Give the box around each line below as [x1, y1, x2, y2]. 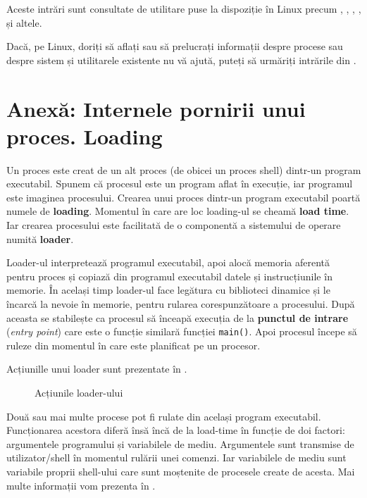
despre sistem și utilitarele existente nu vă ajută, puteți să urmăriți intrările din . [6, 52, 356, 67]
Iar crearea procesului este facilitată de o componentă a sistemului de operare [6, 218, 341, 232]
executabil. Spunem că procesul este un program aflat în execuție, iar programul [6, 176, 353, 191]
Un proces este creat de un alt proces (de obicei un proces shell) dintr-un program [6, 162, 361, 177]
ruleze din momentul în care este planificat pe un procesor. [6, 337, 261, 352]
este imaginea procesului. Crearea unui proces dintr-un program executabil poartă [6, 189, 361, 204]
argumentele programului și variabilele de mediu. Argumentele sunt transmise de [6, 436, 354, 451]
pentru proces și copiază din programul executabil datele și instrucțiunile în [6, 268, 332, 283]
